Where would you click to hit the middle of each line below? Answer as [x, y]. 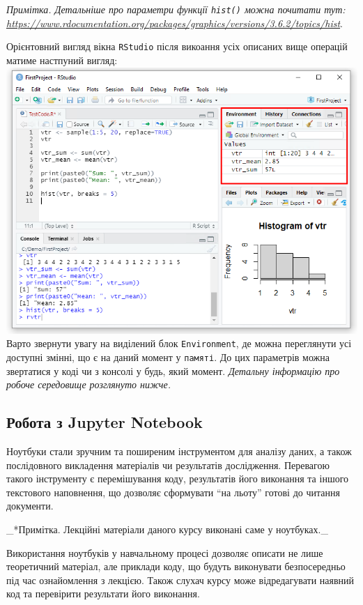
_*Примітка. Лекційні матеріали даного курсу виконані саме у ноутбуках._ [167, 529]
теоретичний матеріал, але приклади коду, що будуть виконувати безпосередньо [176, 566]
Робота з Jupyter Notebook [105, 422]
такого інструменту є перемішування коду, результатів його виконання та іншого [178, 478]
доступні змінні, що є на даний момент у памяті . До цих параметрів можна [168, 357]
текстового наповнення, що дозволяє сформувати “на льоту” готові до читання [173, 492]
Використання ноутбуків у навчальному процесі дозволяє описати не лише [165, 552]
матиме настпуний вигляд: [62, 60]
